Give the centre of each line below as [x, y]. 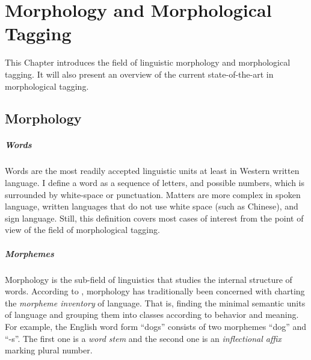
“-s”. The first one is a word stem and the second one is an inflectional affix [143, 338]
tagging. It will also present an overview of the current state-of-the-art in [139, 74]
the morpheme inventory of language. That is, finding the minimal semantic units [155, 303]
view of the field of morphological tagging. [82, 230]
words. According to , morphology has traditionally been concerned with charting [155, 291]
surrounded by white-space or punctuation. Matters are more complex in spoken [153, 194]
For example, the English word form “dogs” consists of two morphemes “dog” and [156, 326]
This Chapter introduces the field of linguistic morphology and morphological [148, 62]
